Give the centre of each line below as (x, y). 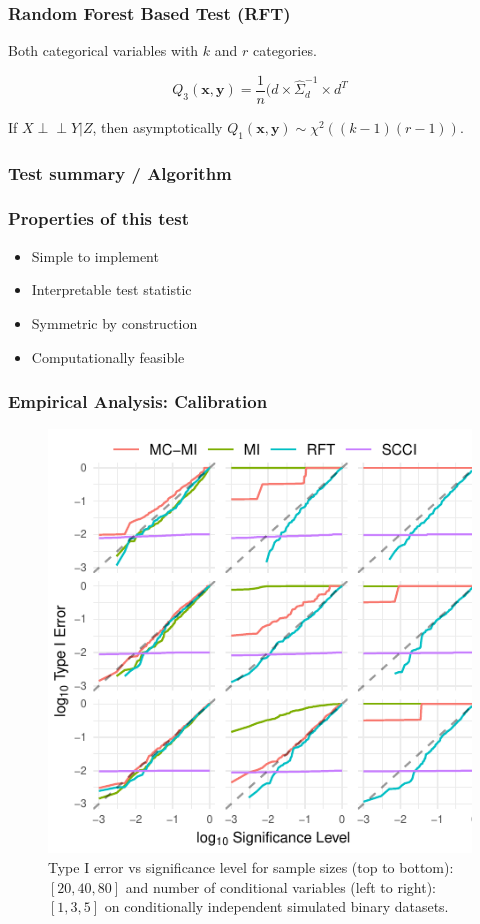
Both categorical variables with (103, 50)
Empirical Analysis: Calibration (138, 401)
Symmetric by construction (114, 322)
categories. (284, 50)
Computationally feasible (108, 356)
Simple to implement (95, 255)
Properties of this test (98, 218)
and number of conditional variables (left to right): (280, 886)
